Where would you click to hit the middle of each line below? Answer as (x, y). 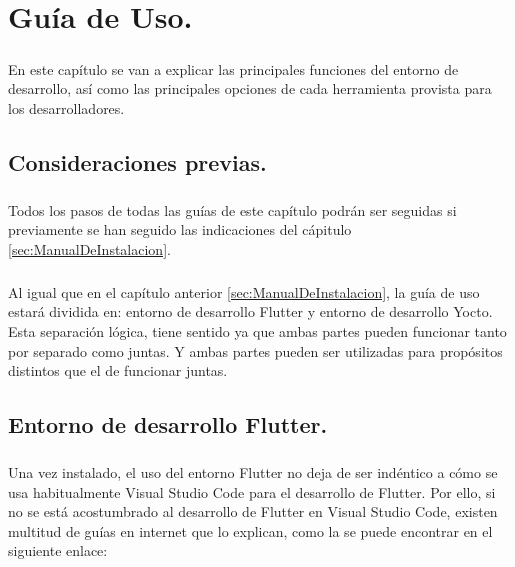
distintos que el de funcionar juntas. (118, 370)
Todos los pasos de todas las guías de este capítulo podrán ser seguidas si (232, 209)
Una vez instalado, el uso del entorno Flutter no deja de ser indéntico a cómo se (253, 471)
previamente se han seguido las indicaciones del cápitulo (180, 229)
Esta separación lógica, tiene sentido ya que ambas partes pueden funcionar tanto (257, 331)
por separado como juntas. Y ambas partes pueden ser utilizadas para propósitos (255, 350)
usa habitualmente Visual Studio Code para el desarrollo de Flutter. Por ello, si (252, 491)
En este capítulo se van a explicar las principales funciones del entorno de (233, 68)
